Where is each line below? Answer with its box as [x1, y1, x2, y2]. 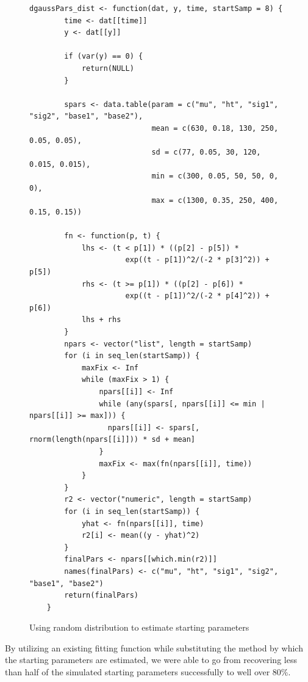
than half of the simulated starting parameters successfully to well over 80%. [5, 665, 291, 678]
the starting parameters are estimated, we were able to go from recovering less [5, 653, 297, 666]
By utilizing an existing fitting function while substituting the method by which [5, 641, 303, 654]
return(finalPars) [64, 591, 138, 600]
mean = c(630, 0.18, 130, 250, [151, 123, 279, 133]
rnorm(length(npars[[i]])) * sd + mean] [29, 435, 196, 444]
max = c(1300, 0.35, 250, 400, [151, 196, 279, 205]
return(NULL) [81, 64, 134, 73]
